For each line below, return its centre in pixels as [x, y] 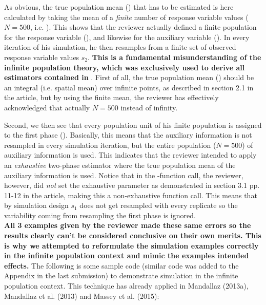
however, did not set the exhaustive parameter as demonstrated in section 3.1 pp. [132, 185]
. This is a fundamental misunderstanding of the [175, 57]
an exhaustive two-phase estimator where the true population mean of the [120, 165]
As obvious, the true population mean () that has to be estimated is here [119, 7]
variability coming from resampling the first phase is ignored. [100, 215]
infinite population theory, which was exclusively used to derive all [125, 67]
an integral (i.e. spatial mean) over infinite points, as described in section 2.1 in [129, 87]
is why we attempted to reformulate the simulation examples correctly [131, 245]
